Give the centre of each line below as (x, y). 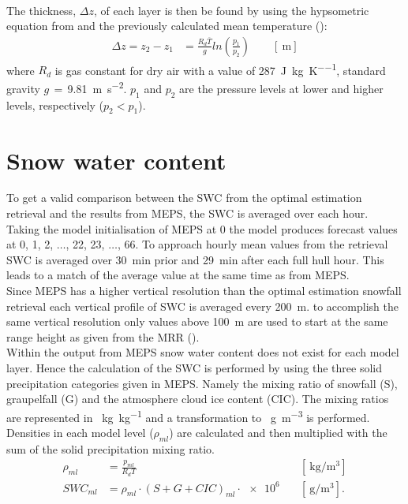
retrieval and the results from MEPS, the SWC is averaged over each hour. (187, 213)
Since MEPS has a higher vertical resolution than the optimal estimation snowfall (204, 290)
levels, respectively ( (55, 105)
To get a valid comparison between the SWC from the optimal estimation (184, 198)
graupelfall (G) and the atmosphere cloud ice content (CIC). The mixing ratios (198, 399)
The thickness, (41, 10)
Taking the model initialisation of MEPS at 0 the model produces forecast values (202, 228)
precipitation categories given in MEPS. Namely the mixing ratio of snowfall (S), (202, 383)
